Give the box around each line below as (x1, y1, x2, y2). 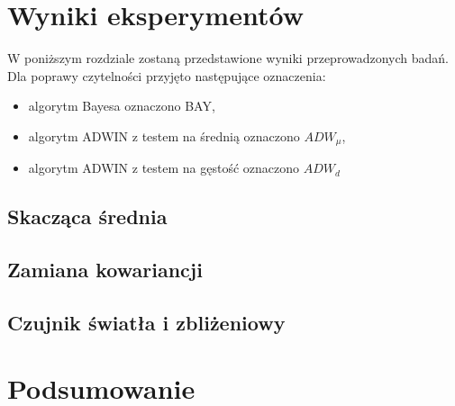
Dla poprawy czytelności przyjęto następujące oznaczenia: (7, 66, 326, 85)
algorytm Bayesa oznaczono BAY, (28, 96, 215, 115)
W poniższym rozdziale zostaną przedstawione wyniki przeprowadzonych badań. (7, 49, 449, 68)
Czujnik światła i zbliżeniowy (7, 308, 286, 336)
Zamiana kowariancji (7, 256, 203, 284)
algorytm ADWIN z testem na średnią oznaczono (28, 126, 300, 145)
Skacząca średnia (7, 203, 168, 230)
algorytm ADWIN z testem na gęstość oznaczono (28, 158, 300, 177)
